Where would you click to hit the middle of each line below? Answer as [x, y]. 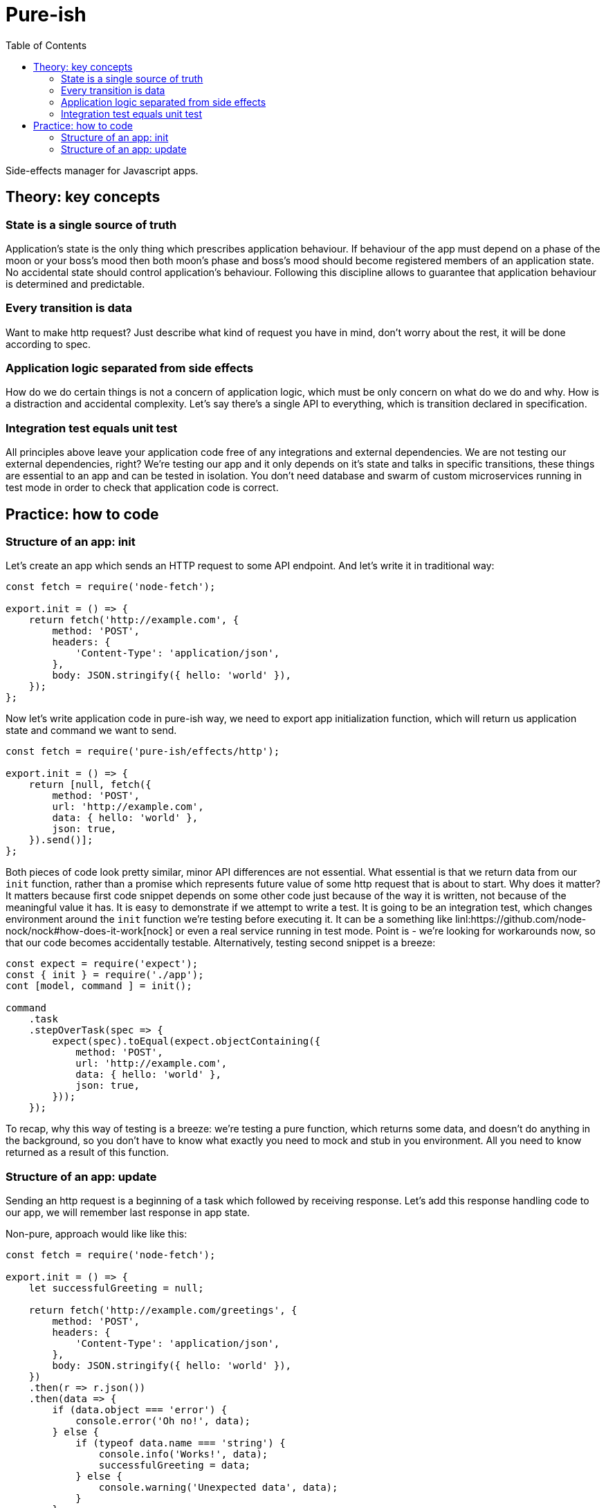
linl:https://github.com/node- [521, 919]
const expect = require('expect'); [102, 964]
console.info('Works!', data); [183, 1454]
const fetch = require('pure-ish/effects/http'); [143, 752]
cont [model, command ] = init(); [99, 986]
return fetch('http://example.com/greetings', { [163, 1311]
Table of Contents [46, 45]
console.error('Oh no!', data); [163, 1421]
